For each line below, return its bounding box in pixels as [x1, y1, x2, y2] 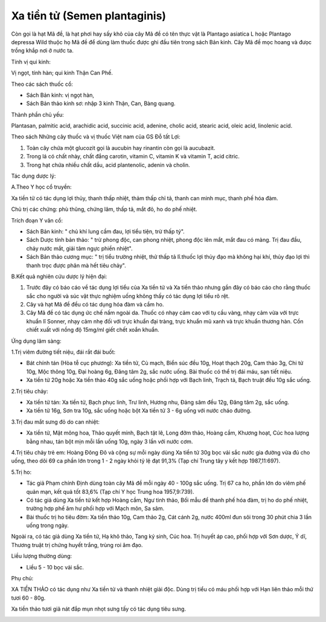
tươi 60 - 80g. [11, 594, 46, 601]
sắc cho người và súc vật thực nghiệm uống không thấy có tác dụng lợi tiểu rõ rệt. [26, 292, 230, 299]
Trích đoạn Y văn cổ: [11, 216, 63, 224]
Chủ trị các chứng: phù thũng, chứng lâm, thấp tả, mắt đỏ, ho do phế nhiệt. [11, 206, 197, 213]
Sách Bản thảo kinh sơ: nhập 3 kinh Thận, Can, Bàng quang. [26, 100, 176, 107]
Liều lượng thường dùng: [11, 552, 72, 560]
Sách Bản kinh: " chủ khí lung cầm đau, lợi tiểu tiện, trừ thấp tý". [26, 227, 185, 235]
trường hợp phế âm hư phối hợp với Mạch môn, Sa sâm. [26, 505, 165, 512]
